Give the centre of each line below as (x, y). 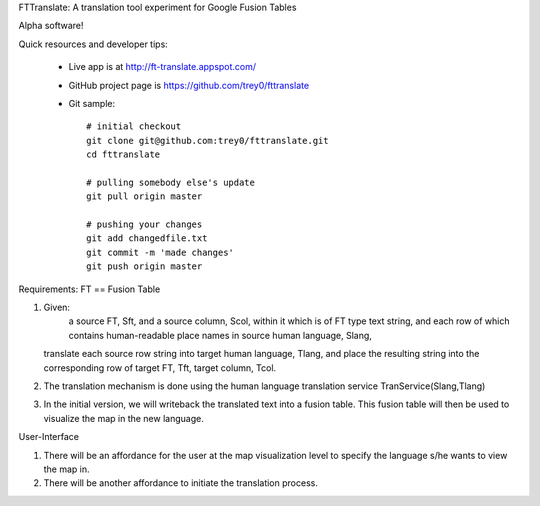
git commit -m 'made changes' (160, 252)
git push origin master (144, 266)
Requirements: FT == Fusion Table (89, 289)
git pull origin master (144, 196)
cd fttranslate (123, 154)
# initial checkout (134, 126)
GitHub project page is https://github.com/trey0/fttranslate (189, 85)
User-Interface (49, 437)
